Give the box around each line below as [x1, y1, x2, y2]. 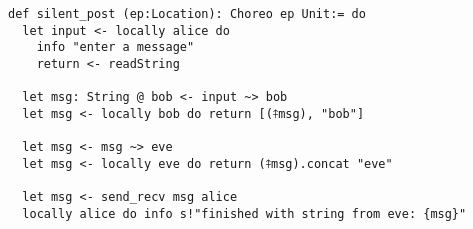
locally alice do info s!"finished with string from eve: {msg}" [22, 206, 467, 221]
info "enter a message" [36, 40, 195, 55]
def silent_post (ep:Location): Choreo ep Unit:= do [8, 7, 366, 21]
